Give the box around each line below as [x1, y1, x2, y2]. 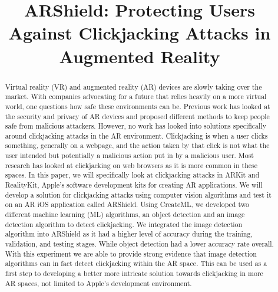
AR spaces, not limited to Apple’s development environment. [5, 278, 192, 288]
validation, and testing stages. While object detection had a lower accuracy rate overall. [5, 239, 274, 249]
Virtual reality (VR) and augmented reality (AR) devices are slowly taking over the [5, 81, 262, 91]
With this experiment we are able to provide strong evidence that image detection [5, 248, 257, 258]
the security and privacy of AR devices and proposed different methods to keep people [5, 111, 270, 121]
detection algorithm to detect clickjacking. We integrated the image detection [5, 219, 243, 229]
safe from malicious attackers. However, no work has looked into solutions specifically [5, 121, 266, 131]
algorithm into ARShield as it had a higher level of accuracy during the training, [5, 229, 253, 239]
